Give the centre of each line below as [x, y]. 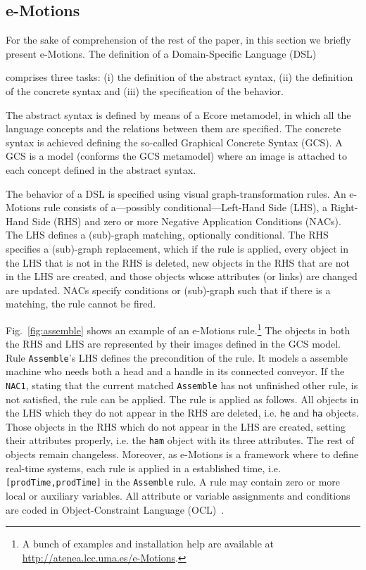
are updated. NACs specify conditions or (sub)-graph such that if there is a [168, 290]
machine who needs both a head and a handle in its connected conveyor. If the [175, 371]
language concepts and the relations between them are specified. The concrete [173, 128]
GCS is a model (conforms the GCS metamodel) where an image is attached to [177, 156]
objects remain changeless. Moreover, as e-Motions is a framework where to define [182, 454]
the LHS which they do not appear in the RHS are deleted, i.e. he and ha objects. [182, 413]
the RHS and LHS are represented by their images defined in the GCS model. [173, 344]
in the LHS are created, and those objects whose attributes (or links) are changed [182, 276]
